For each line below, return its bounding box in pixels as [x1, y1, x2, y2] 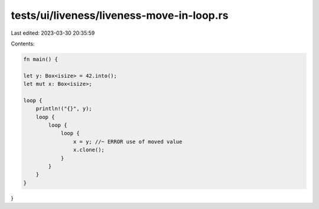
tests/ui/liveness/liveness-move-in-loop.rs [11, 9, 229, 22]
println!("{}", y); [35, 105, 93, 112]
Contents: [11, 40, 35, 47]
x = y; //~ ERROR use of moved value [73, 138, 183, 145]
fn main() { [23, 56, 58, 62]
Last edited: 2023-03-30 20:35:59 [11, 29, 95, 37]
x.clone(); [73, 147, 105, 153]
